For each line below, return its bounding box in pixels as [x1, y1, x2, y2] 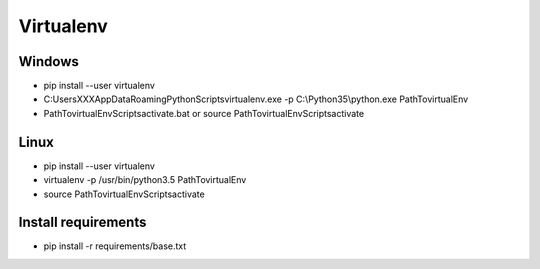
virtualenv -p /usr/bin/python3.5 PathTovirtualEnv [43, 174, 247, 186]
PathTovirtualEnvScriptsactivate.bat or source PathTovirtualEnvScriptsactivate [43, 107, 365, 119]
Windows [18, 53, 79, 70]
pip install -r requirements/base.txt [43, 240, 187, 252]
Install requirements [18, 214, 147, 231]
